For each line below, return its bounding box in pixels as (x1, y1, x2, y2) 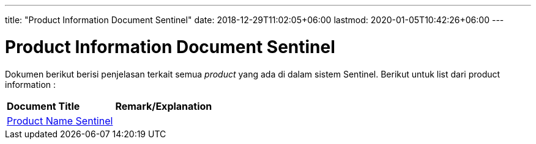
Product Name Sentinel (7, 114, 113, 127)
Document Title (7, 99, 80, 112)
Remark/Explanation (115, 99, 212, 112)
